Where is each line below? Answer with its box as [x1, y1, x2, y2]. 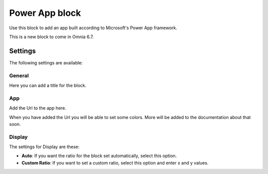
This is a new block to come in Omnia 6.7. [9, 34, 94, 40]
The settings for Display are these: [9, 144, 79, 150]
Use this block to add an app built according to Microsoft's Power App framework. [9, 25, 178, 31]
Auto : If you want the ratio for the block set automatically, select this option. [21, 153, 177, 159]
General [9, 72, 29, 79]
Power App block [9, 7, 81, 18]
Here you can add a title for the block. [9, 82, 87, 88]
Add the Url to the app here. [9, 105, 67, 111]
